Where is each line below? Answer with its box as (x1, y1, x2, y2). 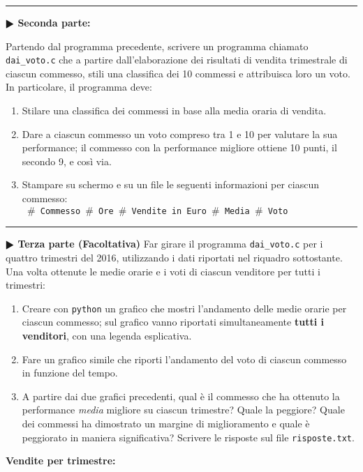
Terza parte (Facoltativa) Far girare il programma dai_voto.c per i (17, 236, 323, 251)
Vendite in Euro (131, 206, 207, 216)
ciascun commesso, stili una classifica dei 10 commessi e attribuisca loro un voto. (6, 66, 350, 80)
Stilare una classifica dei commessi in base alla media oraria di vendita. (22, 103, 327, 118)
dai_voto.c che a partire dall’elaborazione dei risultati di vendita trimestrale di (6, 52, 348, 67)
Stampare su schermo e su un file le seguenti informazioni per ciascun (22, 177, 319, 192)
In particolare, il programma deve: (6, 79, 152, 94)
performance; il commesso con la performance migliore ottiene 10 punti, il (22, 140, 337, 155)
